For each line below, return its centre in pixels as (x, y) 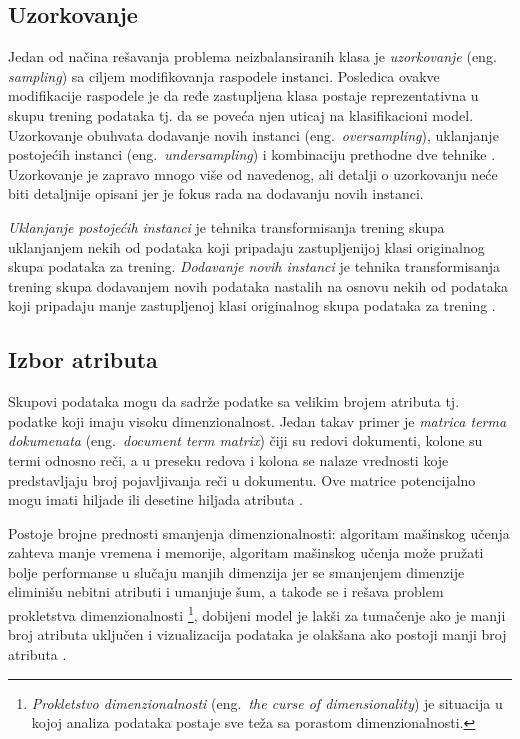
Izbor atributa (83, 359)
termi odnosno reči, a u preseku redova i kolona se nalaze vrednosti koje (228, 459)
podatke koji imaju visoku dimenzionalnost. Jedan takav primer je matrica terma (257, 420)
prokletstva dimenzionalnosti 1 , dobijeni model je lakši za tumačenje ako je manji (257, 613)
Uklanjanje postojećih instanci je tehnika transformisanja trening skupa (226, 226)
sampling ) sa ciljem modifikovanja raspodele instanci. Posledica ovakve (224, 75)
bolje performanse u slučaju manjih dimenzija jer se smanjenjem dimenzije (236, 571)
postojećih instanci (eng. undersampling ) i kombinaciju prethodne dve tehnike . (252, 154)
